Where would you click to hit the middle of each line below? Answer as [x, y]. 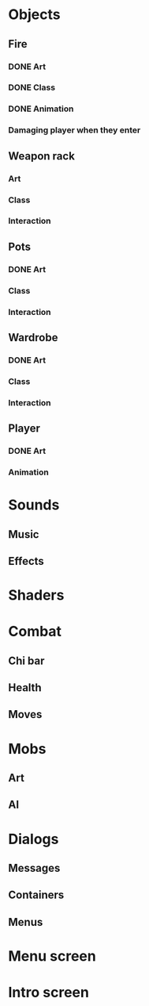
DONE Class [32, 87]
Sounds [34, 505]
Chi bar [26, 660]
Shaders [36, 595]
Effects [26, 561]
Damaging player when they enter [74, 130]
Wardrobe [33, 338]
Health [25, 688]
